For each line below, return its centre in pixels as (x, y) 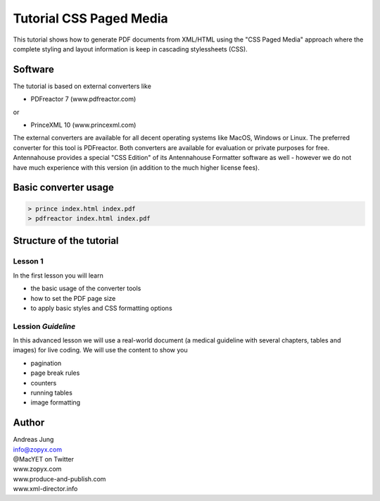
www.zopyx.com (37, 469)
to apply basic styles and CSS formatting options (101, 308)
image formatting (56, 402)
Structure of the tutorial (66, 241)
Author (29, 423)
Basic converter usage (63, 188)
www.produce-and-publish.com (59, 478)
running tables (52, 392)
